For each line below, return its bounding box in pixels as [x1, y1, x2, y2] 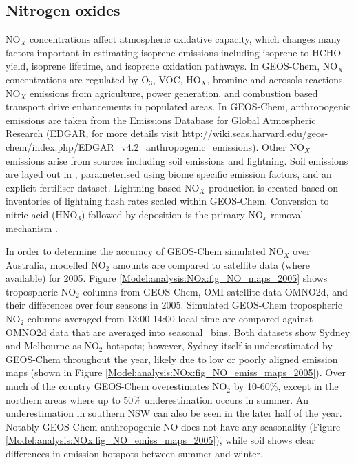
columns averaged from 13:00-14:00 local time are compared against [27, 311, 313, 326]
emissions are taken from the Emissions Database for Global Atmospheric [6, 112, 316, 127]
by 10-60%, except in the [233, 379, 339, 393]
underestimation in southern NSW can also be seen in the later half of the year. [6, 406, 342, 420]
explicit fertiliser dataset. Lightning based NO [6, 180, 200, 194]
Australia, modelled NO [6, 257, 106, 271]
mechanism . [6, 220, 58, 235]
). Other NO [252, 139, 304, 154]
